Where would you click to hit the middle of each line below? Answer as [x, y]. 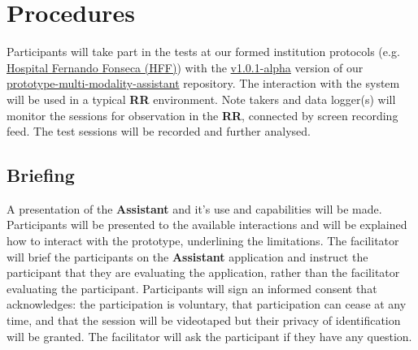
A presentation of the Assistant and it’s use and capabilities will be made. [194, 208]
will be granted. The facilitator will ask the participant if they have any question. [209, 336]
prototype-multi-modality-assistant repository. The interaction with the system [203, 83]
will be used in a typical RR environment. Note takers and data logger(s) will [201, 99]
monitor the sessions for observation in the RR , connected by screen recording [202, 115]
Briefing [41, 175]
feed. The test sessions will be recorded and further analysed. [159, 131]
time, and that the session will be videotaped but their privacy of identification [204, 320]
